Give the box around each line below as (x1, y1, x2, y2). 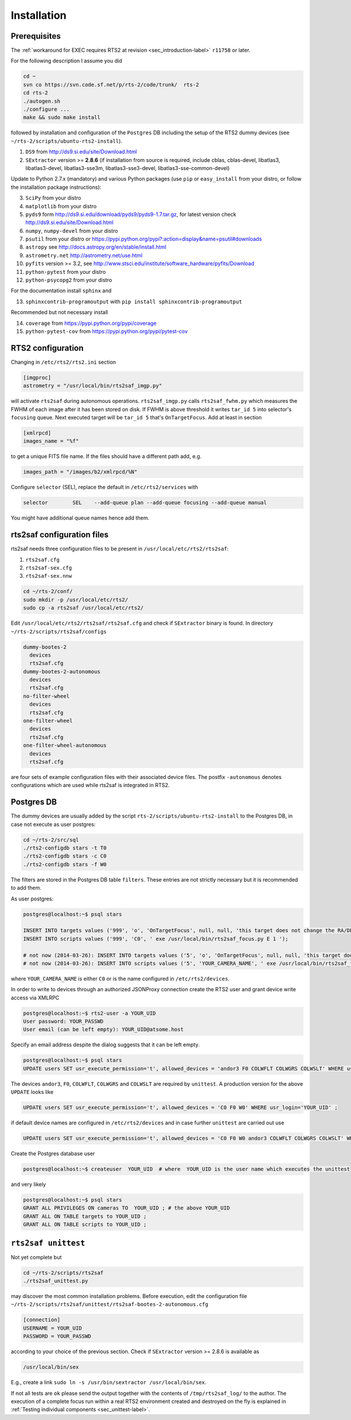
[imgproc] (23, 374, 51, 381)
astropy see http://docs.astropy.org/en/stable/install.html (25, 243, 167, 250)
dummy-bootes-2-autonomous (23, 668, 101, 675)
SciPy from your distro (25, 194, 81, 202)
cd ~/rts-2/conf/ (23, 588, 73, 595)
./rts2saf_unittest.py (23, 1277, 88, 1285)
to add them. (11, 884, 42, 892)
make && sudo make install (23, 114, 101, 121)
